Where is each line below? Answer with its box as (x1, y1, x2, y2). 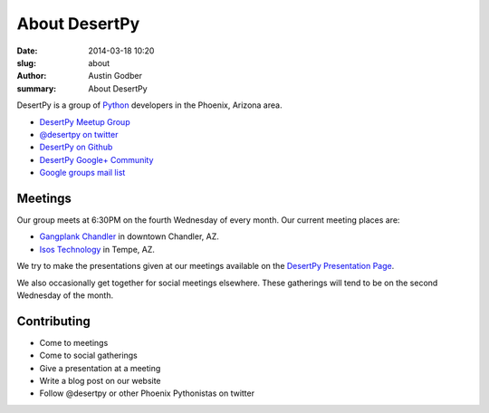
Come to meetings (39, 337, 109, 348)
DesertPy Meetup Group (39, 116, 130, 127)
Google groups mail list (39, 168, 126, 178)
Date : (16, 45, 38, 56)
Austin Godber (88, 71, 142, 82)
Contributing (16, 313, 91, 329)
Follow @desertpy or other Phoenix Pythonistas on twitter (39, 388, 255, 399)
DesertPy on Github (39, 141, 113, 153)
